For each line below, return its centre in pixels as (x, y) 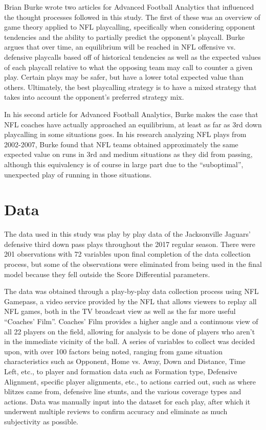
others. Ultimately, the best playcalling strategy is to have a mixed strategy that (130, 87)
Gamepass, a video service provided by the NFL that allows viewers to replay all (130, 301)
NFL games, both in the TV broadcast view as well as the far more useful (120, 311)
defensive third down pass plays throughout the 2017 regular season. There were (130, 244)
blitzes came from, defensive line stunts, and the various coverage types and (123, 391)
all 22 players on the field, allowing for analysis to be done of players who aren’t (130, 331)
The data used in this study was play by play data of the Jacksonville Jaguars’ (127, 234)
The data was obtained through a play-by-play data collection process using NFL (131, 291)
